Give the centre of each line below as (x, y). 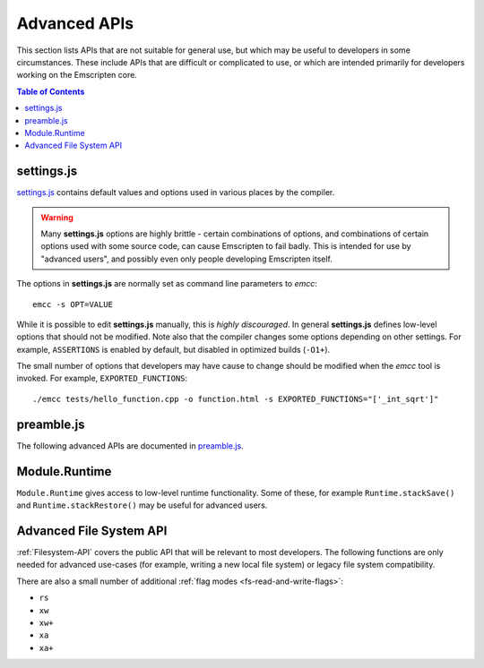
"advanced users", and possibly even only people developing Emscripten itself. (187, 259)
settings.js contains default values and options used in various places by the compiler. (176, 193)
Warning (57, 217)
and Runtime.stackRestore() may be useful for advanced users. (142, 505)
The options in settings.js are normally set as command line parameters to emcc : (167, 284)
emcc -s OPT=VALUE (73, 304)
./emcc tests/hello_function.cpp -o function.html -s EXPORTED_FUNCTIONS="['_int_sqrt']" (236, 399)
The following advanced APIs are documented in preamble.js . (130, 445)
